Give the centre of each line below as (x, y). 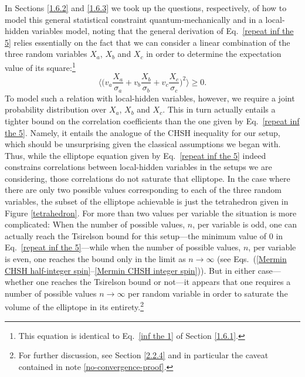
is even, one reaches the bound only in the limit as (95, 259)
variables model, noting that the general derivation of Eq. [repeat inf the (162, 31)
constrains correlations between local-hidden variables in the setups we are (138, 167)
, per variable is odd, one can (245, 224)
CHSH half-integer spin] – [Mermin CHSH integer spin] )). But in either (130, 270)
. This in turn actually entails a (219, 109)
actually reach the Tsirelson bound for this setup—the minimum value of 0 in (144, 235)
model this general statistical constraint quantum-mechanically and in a (134, 19)
